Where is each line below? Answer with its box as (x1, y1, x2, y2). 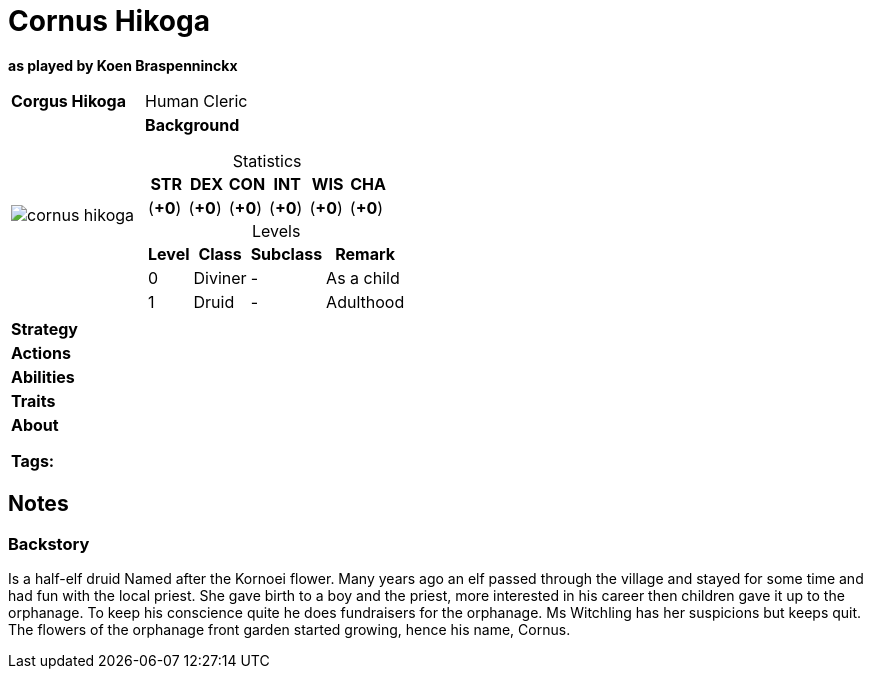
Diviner (193, 267, 247, 288)
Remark (335, 243, 396, 264)
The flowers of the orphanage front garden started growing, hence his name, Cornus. (8, 620, 571, 638)
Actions (11, 342, 71, 363)
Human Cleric (145, 90, 248, 111)
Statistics (232, 150, 302, 171)
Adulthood (326, 291, 405, 312)
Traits (11, 390, 56, 411)
